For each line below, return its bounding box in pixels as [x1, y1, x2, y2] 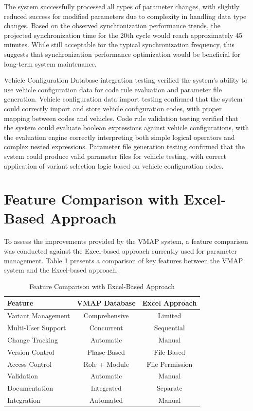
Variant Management [7, 310, 70, 321]
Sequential [154, 323, 185, 333]
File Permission [146, 359, 193, 369]
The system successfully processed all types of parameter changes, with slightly [4, 1, 240, 11]
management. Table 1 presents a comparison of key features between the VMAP [4, 255, 243, 265]
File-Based [154, 346, 185, 357]
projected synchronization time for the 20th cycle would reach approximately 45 [4, 30, 242, 40]
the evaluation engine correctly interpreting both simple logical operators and [4, 132, 235, 142]
